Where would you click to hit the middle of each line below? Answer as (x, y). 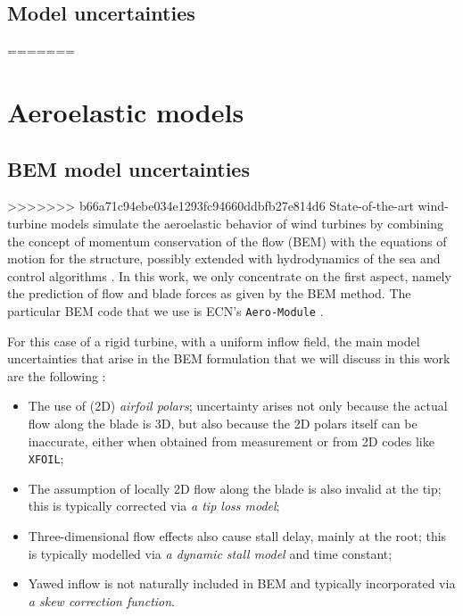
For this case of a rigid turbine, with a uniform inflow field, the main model (214, 341)
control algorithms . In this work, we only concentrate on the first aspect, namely (229, 275)
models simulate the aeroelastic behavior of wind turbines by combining (247, 223)
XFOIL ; (46, 458)
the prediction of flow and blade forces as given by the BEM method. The (209, 293)
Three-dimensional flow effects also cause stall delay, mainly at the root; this (237, 536)
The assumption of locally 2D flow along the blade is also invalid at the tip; (235, 488)
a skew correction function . (102, 600)
